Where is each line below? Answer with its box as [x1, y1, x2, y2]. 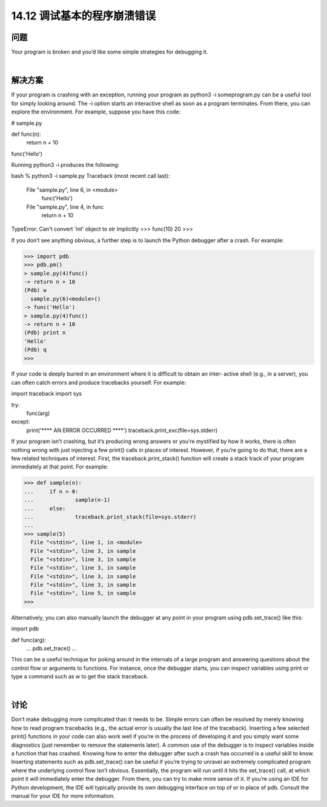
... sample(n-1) [24, 496, 111, 504]
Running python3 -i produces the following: [11, 161, 120, 169]
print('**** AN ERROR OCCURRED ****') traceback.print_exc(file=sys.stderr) [26, 427, 218, 434]
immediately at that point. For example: [11, 463, 108, 470]
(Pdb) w [24, 287, 47, 294]
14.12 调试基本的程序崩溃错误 [11, 9, 156, 22]
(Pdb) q [24, 346, 47, 353]
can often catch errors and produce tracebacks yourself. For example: [11, 379, 187, 386]
